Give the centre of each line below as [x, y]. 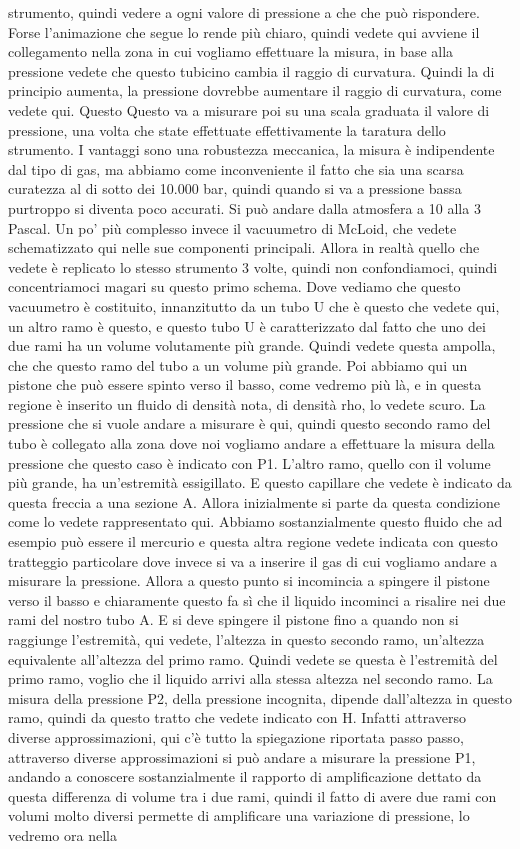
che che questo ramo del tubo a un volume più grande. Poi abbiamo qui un [238, 364]
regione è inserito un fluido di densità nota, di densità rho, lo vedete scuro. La [247, 403]
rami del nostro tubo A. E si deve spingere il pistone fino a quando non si [233, 619]
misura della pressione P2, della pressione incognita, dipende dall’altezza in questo [260, 697]
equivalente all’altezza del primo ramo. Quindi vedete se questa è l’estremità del [253, 658]
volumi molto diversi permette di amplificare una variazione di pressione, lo [239, 815]
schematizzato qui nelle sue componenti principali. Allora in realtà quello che [244, 247]
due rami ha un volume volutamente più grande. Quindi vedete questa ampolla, [252, 345]
